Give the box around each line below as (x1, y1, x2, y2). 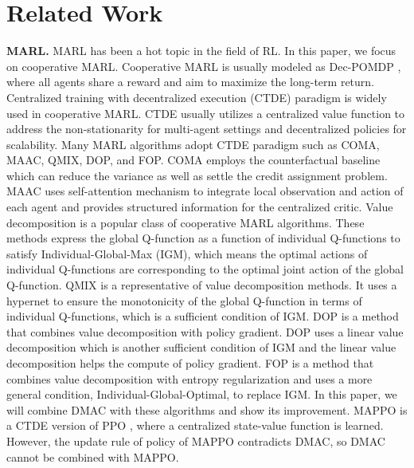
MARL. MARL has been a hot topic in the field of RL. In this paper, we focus (6, 42, 396, 59)
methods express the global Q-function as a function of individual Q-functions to (6, 230, 400, 246)
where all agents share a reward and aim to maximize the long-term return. (6, 73, 374, 90)
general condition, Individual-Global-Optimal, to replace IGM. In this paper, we (6, 386, 397, 403)
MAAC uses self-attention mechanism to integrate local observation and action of (6, 183, 404, 199)
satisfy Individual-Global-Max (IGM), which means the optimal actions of (6, 245, 368, 262)
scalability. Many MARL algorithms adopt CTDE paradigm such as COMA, (6, 136, 380, 152)
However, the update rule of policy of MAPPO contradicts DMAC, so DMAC (6, 432, 385, 449)
